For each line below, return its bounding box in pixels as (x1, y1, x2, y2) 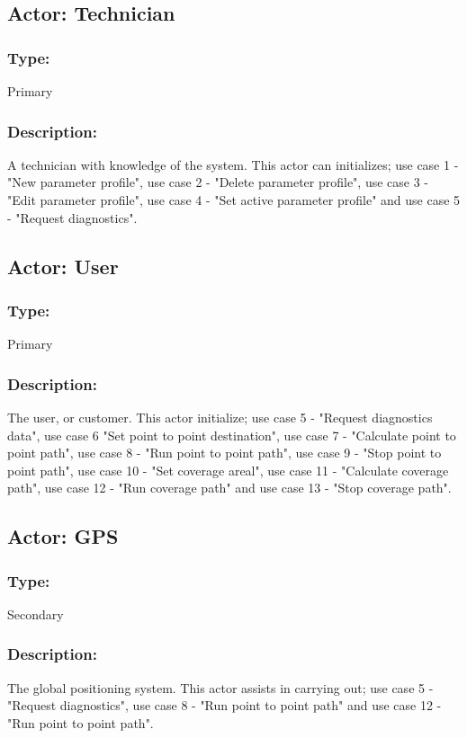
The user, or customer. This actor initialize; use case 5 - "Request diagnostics (7, 408, 433, 426)
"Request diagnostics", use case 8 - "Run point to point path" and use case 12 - (7, 696, 442, 715)
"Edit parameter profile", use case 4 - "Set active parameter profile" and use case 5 (7, 191, 461, 209)
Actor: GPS (7, 522, 119, 550)
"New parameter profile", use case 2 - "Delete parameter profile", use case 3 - (7, 173, 429, 191)
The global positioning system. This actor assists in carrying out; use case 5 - (7, 678, 434, 697)
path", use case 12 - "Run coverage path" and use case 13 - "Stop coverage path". (7, 478, 452, 497)
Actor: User (7, 252, 119, 280)
